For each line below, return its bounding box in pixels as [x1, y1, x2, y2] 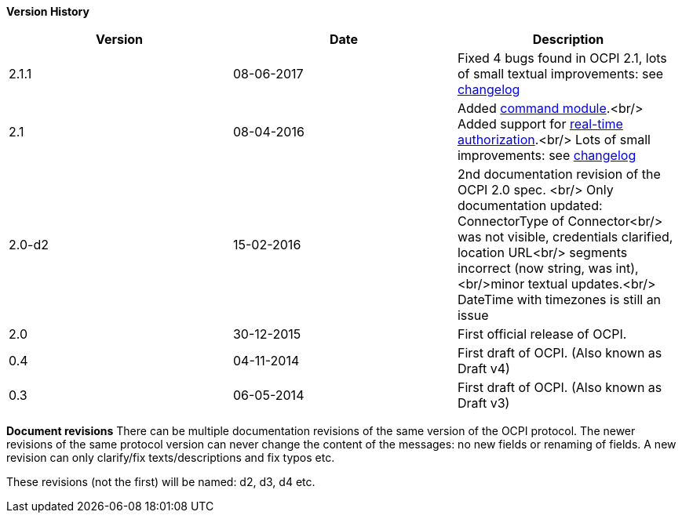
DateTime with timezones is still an [457, 292, 662, 307]
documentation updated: [457, 198, 603, 213]
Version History [6, 5, 89, 18]
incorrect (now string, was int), [457, 260, 639, 276]
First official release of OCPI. [457, 326, 627, 342]
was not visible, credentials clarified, [457, 229, 673, 245]
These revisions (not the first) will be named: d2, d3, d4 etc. [6, 475, 315, 488]
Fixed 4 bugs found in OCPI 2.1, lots [457, 50, 667, 66]
